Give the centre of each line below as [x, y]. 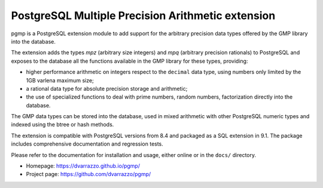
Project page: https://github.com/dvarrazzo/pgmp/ [89, 174]
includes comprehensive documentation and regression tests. [87, 144]
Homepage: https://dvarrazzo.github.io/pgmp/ [83, 166]
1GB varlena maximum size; [60, 80]
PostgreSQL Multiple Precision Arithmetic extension [143, 16]
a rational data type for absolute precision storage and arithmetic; [107, 88]
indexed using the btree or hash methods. [63, 125]
